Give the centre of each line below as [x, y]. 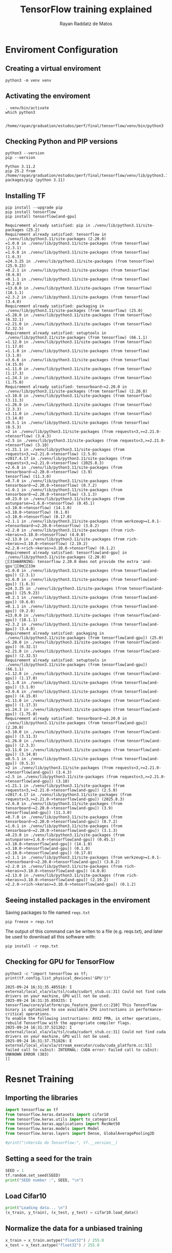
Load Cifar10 [26, 1196]
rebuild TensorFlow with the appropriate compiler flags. [68, 1023]
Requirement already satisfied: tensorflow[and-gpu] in [66, 553]
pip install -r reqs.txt [32, 946]
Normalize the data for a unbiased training [74, 1229]
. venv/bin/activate [27, 108]
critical [15, 1014]
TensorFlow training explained [86, 9]
